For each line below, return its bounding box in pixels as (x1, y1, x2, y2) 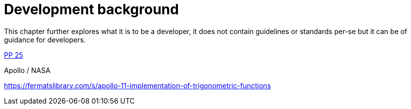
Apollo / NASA (4, 66, 51, 74)
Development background (4, 1, 179, 18)
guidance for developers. (4, 35, 86, 44)
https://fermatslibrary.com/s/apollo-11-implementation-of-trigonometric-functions (4, 81, 271, 90)
